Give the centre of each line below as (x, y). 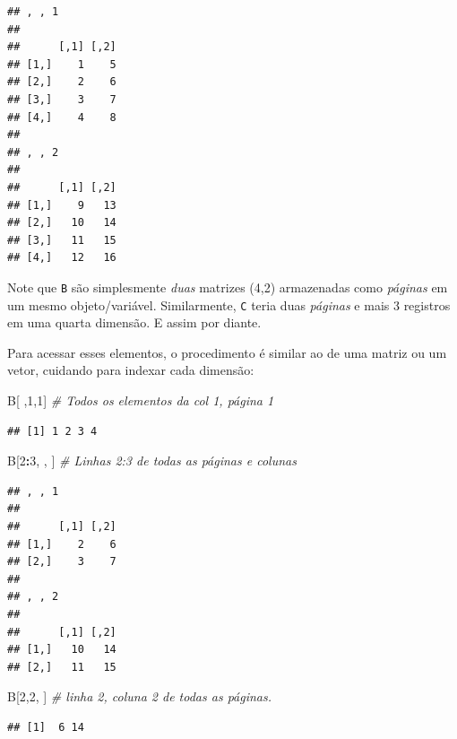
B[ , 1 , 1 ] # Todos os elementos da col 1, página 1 (141, 400)
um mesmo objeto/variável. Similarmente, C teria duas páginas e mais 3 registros (229, 304)
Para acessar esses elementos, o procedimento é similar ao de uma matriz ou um (227, 352)
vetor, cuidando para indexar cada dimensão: (131, 370)
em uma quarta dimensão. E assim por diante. (134, 322)
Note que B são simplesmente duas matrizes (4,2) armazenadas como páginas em (228, 287)
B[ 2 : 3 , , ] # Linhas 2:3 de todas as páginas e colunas (152, 461)
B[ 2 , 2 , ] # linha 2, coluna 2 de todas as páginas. (140, 696)
